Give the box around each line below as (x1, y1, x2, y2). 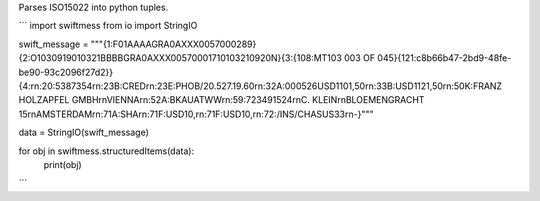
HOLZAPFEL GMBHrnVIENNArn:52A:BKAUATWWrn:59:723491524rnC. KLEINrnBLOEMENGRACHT (18, 94, 425, 106)
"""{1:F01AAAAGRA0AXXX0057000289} (90, 38, 257, 50)
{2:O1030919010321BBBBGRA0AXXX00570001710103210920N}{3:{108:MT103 (18, 52, 342, 64)
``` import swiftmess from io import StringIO (18, 20, 198, 32)
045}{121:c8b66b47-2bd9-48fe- (376, 52, 512, 64)
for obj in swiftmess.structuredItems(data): (18, 145, 195, 157)
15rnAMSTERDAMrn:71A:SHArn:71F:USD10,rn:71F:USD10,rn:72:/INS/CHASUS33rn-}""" (18, 108, 374, 120)
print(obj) (43, 158, 82, 170)
